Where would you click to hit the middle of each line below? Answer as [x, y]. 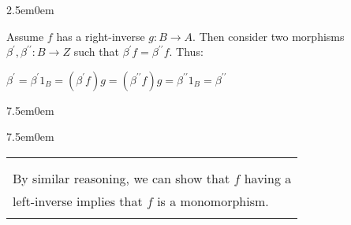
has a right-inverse [101, 36]
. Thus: [186, 52]
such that [96, 52]
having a [268, 178]
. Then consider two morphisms [269, 36]
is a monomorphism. [213, 201]
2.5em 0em [30, 9]
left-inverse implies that [78, 201]
